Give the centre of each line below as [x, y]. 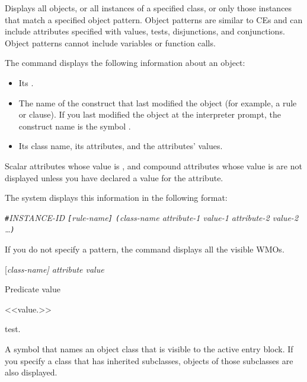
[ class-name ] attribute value [55, 269]
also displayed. [31, 372]
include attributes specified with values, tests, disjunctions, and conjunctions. [145, 31]
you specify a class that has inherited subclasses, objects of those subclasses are [149, 360]
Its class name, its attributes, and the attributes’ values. [121, 146]
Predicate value [33, 289]
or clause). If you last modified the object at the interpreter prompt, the [150, 114]
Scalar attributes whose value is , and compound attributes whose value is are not [153, 165]
